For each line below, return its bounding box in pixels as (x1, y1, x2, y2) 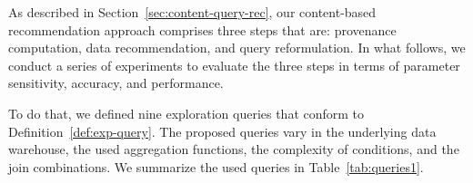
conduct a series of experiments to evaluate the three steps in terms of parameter (8, 55, 460, 74)
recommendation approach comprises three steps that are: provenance (8, 20, 397, 39)
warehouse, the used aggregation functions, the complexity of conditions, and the (8, 140, 459, 159)
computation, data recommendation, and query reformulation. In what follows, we (8, 38, 466, 57)
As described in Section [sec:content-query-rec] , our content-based (8, 3, 377, 21)
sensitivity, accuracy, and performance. (8, 73, 224, 92)
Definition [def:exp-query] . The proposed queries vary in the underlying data (8, 121, 437, 140)
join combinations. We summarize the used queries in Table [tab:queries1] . (8, 157, 424, 176)
